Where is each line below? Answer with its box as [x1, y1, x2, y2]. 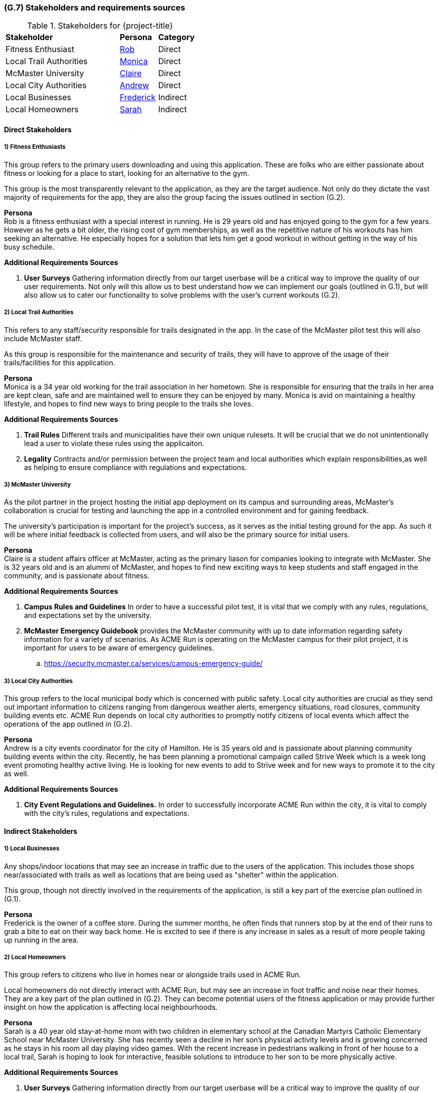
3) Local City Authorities [4, 677, 73, 685]
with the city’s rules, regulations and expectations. [24, 809, 189, 818]
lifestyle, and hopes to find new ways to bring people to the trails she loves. [4, 399, 253, 408]
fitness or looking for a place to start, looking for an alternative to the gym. [4, 168, 250, 177]
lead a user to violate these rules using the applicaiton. [24, 439, 204, 448]
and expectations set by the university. [24, 611, 152, 620]
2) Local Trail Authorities [4, 309, 74, 316]
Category [158, 32, 195, 43]
